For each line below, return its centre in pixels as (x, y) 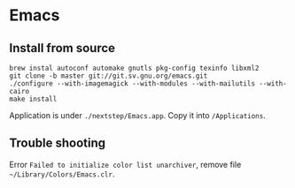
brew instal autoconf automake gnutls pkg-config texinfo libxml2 (134, 68)
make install (33, 99)
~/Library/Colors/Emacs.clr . (62, 174)
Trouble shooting (58, 143)
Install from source (62, 48)
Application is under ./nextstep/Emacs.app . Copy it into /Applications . (137, 115)
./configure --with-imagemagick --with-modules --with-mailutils (132, 84)
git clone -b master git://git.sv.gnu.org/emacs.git (109, 76)
